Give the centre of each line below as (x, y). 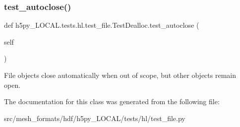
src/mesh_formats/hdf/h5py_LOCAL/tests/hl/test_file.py (95, 118)
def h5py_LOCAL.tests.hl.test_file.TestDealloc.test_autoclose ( (102, 25)
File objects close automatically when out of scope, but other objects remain (120, 75)
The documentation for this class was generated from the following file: (112, 101)
